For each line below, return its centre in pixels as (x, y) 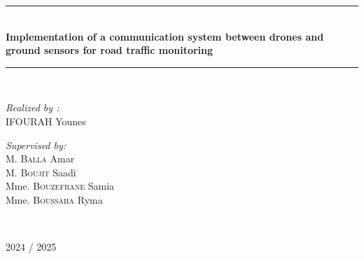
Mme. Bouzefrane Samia (60, 186)
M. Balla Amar (40, 159)
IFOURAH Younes (46, 121)
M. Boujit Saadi (41, 172)
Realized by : (33, 107)
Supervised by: (36, 145)
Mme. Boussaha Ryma (54, 199)
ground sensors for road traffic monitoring (110, 50)
